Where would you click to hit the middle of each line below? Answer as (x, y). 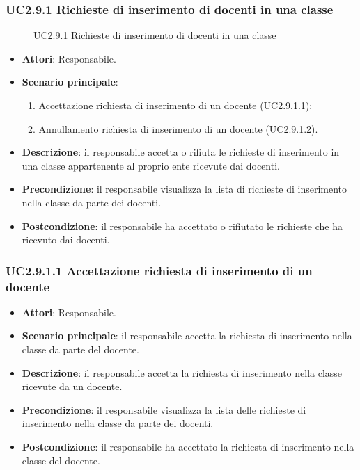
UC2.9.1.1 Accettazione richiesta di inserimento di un (159, 270)
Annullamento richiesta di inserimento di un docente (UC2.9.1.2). (178, 128)
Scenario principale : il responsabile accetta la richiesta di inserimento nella (187, 335)
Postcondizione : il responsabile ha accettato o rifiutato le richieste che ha (182, 226)
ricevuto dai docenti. (66, 240)
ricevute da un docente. (72, 386)
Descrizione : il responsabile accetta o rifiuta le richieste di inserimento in (181, 152)
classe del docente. (61, 460)
